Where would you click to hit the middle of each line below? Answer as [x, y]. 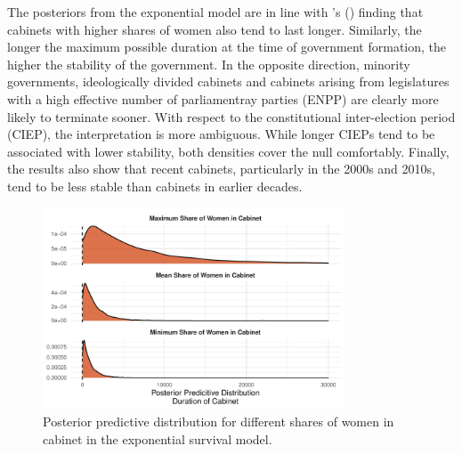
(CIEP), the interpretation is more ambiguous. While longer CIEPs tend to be [221, 134]
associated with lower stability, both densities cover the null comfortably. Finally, [228, 151]
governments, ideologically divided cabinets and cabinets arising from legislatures [228, 81]
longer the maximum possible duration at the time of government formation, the [227, 47]
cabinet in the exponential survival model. [158, 438]
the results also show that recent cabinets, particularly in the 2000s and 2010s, [221, 169]
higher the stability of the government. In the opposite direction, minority [209, 64]
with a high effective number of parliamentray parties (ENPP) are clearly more [223, 98]
